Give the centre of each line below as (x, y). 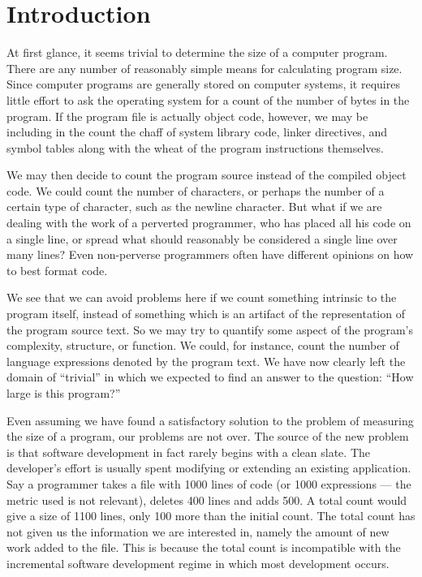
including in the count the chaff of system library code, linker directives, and (197, 132)
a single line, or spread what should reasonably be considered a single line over (202, 238)
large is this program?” (64, 393)
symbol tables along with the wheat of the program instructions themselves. (195, 147)
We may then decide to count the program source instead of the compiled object (207, 175)
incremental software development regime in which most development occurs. (198, 563)
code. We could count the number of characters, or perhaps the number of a (196, 190)
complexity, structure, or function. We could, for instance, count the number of (203, 345)
